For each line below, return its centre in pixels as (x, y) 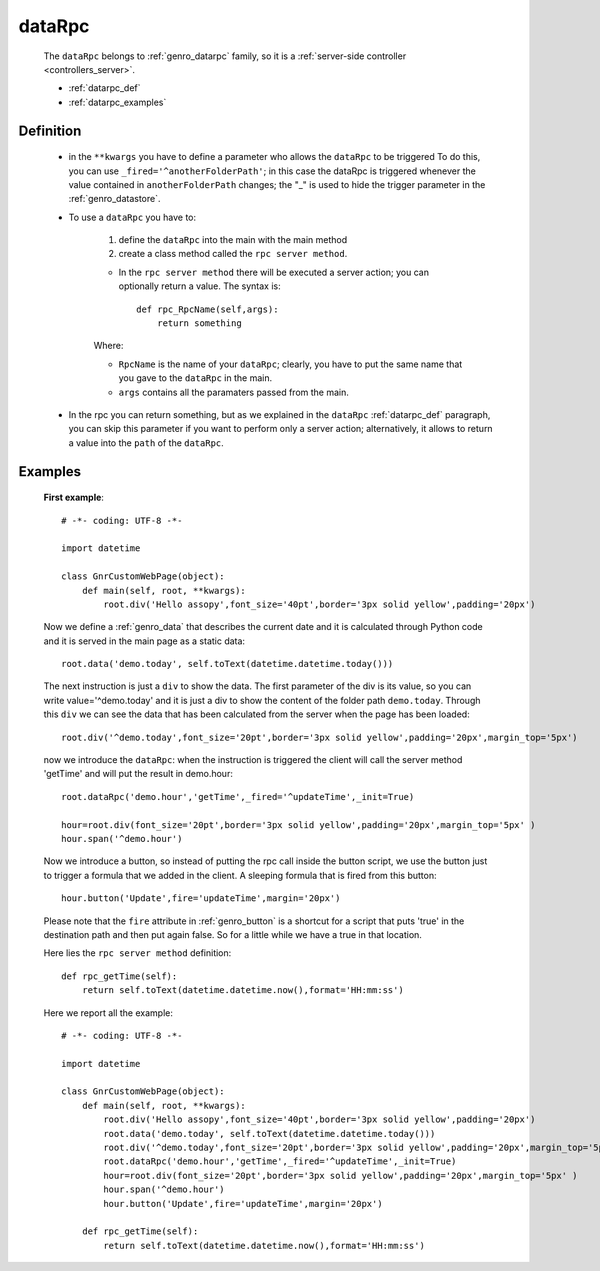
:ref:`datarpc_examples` (117, 102)
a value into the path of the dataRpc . (146, 442)
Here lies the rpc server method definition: (137, 953)
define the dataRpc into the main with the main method (233, 240)
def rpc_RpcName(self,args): (207, 309)
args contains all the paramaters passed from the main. (234, 392)
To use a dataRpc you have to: (132, 217)
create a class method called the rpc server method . (233, 254)
